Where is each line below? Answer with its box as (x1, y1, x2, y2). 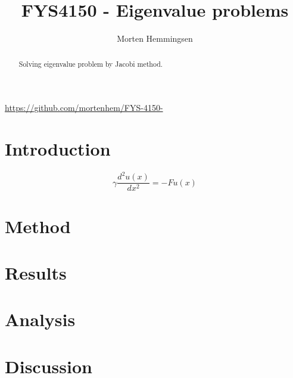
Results (5, 261, 67, 285)
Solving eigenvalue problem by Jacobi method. (18, 58, 163, 69)
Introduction (5, 136, 111, 160)
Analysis (5, 307, 76, 331)
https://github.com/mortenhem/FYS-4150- (5, 101, 163, 114)
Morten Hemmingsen (117, 32, 193, 45)
